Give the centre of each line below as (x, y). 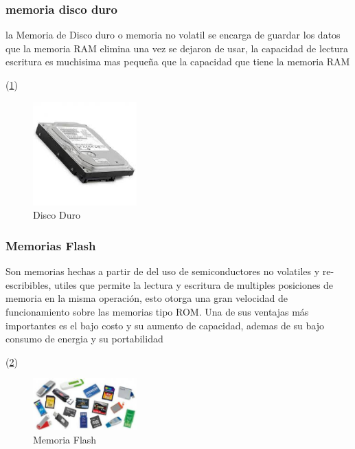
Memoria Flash (65, 439)
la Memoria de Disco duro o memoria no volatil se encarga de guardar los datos (173, 35)
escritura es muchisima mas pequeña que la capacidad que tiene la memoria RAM (178, 62)
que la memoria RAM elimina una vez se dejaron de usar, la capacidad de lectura (177, 48)
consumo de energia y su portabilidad (84, 339)
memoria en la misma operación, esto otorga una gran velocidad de (147, 298)
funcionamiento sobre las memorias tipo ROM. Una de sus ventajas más (157, 311)
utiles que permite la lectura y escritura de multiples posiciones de (194, 284)
